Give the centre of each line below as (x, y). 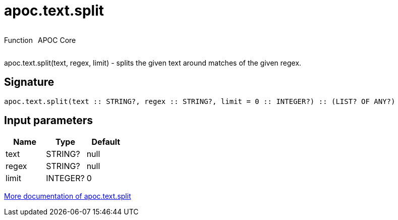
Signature (29, 82)
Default (106, 142)
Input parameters (49, 121)
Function (18, 40)
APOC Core (57, 40)
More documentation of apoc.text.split (68, 196)
